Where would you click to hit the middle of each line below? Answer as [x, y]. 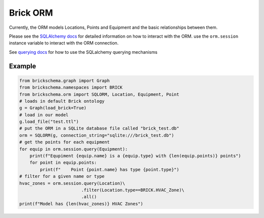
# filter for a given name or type [62, 176]
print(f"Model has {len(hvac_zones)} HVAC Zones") [81, 204]
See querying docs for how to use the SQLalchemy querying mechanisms [83, 52]
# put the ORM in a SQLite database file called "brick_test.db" [99, 129]
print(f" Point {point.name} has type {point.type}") [110, 169]
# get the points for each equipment [65, 142]
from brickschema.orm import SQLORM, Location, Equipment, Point [99, 94]
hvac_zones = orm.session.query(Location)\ [72, 183]
